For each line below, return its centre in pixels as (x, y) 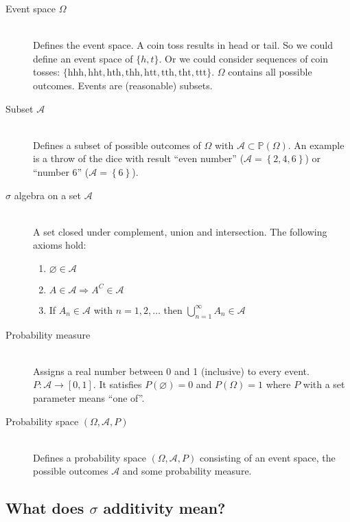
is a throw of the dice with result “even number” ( (139, 158)
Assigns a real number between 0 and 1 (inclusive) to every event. (171, 371)
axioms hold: (60, 245)
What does (45, 508)
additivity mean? (164, 508)
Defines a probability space (90, 457)
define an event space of (83, 58)
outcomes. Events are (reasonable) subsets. (123, 85)
